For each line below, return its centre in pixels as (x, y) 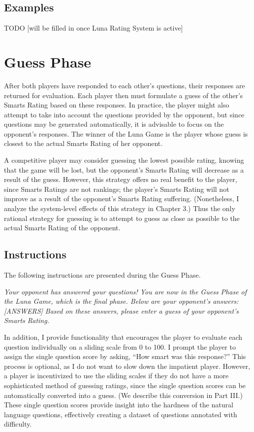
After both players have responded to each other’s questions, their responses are (125, 85)
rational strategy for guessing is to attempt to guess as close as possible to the (122, 218)
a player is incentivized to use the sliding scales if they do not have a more (116, 376)
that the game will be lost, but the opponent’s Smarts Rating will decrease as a (124, 169)
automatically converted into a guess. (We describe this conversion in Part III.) (123, 395)
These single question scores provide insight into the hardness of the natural (119, 405)
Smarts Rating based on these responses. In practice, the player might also (117, 105)
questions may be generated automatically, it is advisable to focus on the (114, 124)
